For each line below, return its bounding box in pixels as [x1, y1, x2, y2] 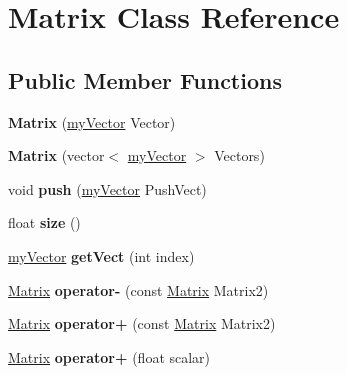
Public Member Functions [8, 64, 282, 95]
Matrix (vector [8, 145, 105, 166]
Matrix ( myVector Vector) [8, 111, 176, 132]
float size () [8, 212, 81, 233]
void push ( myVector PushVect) [8, 178, 207, 199]
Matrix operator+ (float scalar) [8, 346, 211, 367]
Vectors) [214, 145, 265, 166]
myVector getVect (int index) [8, 245, 195, 266]
